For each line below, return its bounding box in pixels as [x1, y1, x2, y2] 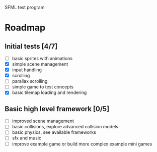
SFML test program [5, 5, 45, 10]
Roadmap [5, 22, 46, 33]
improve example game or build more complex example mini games [12, 141, 152, 147]
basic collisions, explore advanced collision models [12, 124, 119, 130]
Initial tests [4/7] [5, 42, 58, 50]
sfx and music [12, 135, 41, 141]
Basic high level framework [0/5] [5, 105, 110, 113]
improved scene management [12, 118, 74, 124]
